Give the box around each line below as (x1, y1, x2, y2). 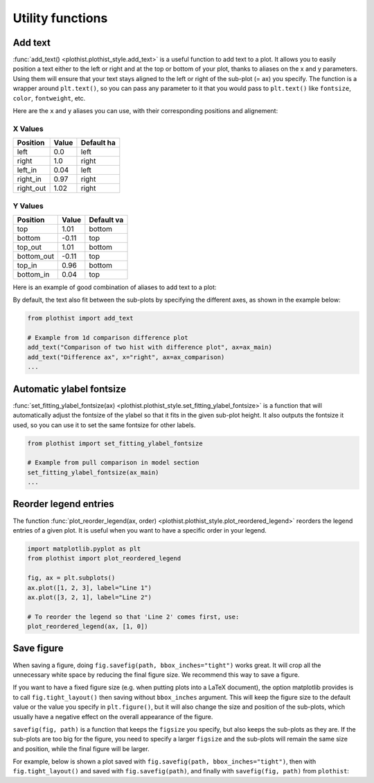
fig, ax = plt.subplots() (27, 574, 116, 582)
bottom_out (17, 251, 55, 261)
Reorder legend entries (12, 498, 114, 510)
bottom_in (17, 269, 50, 279)
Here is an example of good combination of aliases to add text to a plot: (12, 283, 217, 291)
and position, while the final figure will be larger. (12, 744, 150, 752)
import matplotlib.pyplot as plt (27, 544, 141, 553)
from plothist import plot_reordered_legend (27, 555, 181, 562)
